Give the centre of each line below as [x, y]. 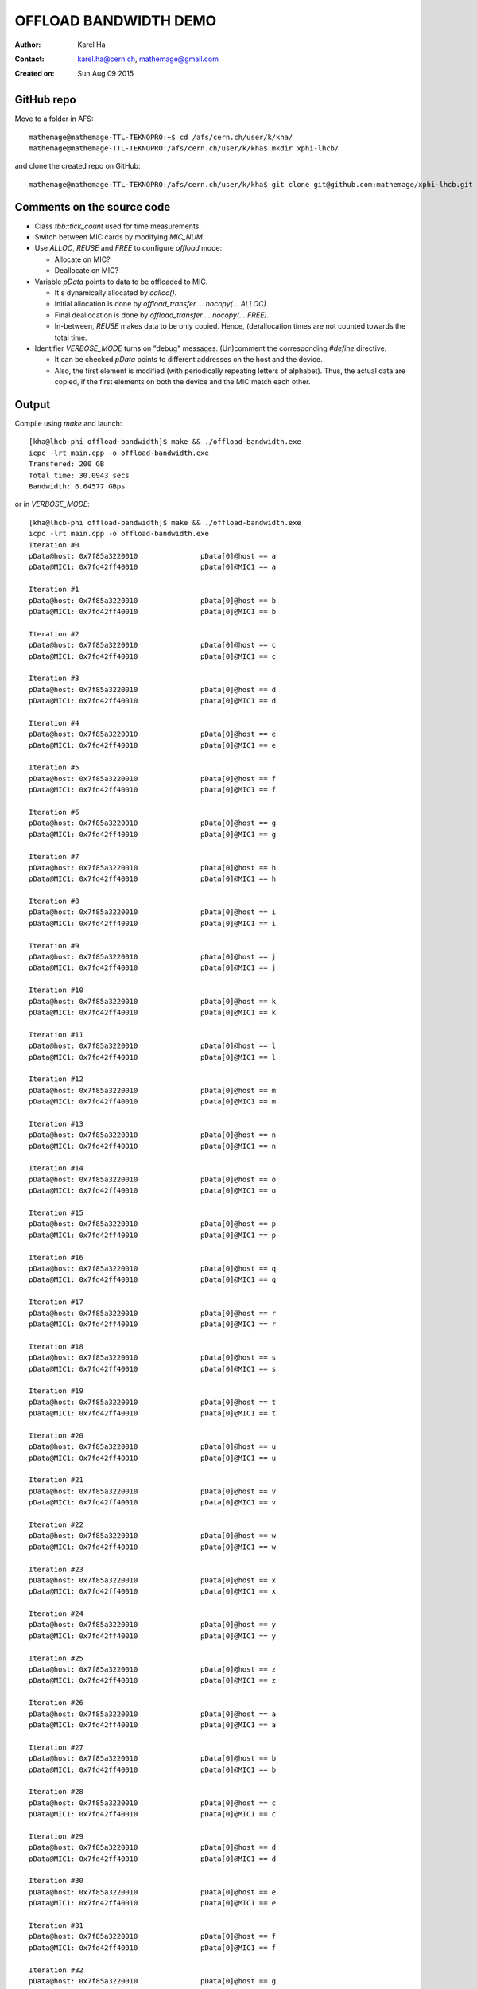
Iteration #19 [56, 1391]
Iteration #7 [54, 856]
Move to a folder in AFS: [54, 119]
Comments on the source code [93, 207]
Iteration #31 [56, 1926]
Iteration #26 [56, 1703]
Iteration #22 [56, 1524]
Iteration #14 [56, 1168]
